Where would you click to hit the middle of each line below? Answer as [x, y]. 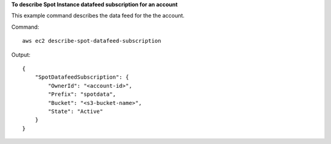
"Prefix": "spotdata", [82, 94]
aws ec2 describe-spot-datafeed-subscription [92, 41]
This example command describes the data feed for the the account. [98, 16]
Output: [21, 54]
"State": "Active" [76, 111]
